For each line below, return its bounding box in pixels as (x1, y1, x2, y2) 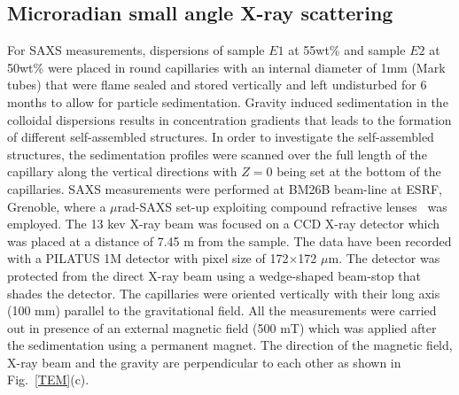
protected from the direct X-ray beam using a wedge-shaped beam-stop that (7, 266, 422, 284)
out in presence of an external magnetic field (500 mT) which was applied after (7, 318, 437, 337)
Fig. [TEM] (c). (7, 370, 89, 389)
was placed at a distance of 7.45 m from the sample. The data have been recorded (7, 231, 452, 250)
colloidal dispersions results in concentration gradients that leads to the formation (7, 110, 452, 128)
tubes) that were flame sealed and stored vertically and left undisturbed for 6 (7, 75, 427, 94)
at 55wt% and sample (288, 41, 406, 59)
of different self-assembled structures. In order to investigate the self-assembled (7, 128, 434, 146)
